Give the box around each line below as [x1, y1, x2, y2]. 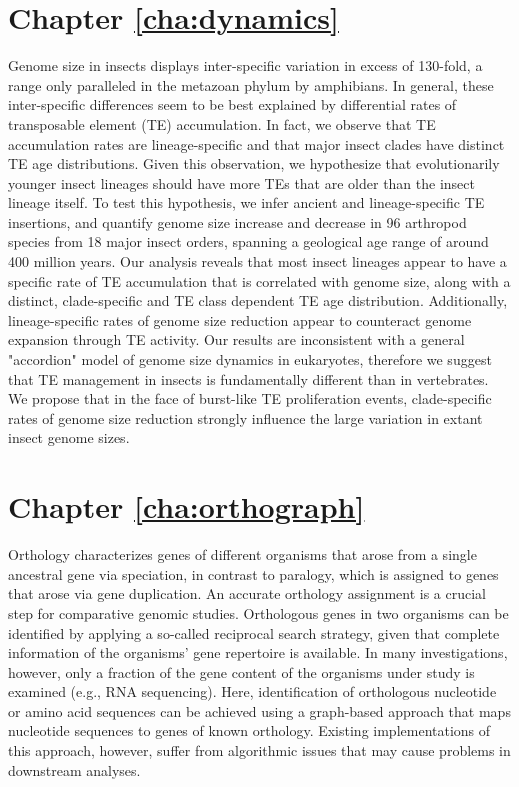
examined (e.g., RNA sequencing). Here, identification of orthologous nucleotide [8, 681, 497, 702]
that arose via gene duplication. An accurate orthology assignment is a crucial [8, 583, 487, 604]
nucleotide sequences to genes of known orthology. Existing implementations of [8, 720, 491, 741]
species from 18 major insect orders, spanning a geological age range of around [8, 231, 489, 252]
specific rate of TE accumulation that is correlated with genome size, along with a [8, 270, 511, 291]
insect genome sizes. [8, 427, 130, 448]
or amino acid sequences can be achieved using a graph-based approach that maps [8, 700, 511, 721]
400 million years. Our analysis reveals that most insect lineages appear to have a [8, 251, 507, 272]
